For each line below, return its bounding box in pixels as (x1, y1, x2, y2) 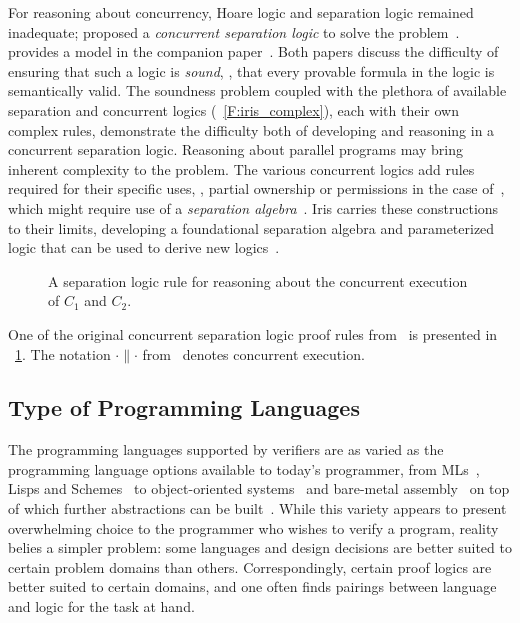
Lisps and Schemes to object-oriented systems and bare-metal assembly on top (8, 478, 510, 499)
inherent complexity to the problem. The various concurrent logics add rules (8, 158, 475, 179)
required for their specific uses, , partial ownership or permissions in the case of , (8, 178, 505, 199)
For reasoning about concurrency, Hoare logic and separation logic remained (8, 2, 474, 22)
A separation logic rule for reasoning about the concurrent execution (48, 270, 468, 291)
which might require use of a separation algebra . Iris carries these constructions (8, 197, 499, 218)
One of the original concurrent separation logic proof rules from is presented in (8, 323, 498, 344)
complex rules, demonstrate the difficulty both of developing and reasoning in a (8, 119, 495, 140)
